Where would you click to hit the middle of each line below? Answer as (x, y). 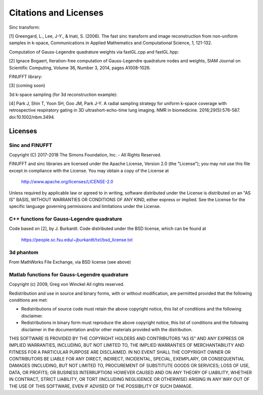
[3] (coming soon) (27, 86)
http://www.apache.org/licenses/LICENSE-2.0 (67, 182)
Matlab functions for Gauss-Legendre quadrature (69, 274)
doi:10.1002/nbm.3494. (32, 117)
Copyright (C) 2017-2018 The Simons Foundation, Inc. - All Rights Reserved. (85, 155)
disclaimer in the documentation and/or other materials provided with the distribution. (107, 329)
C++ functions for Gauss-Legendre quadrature (66, 219)
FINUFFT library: (26, 76)
